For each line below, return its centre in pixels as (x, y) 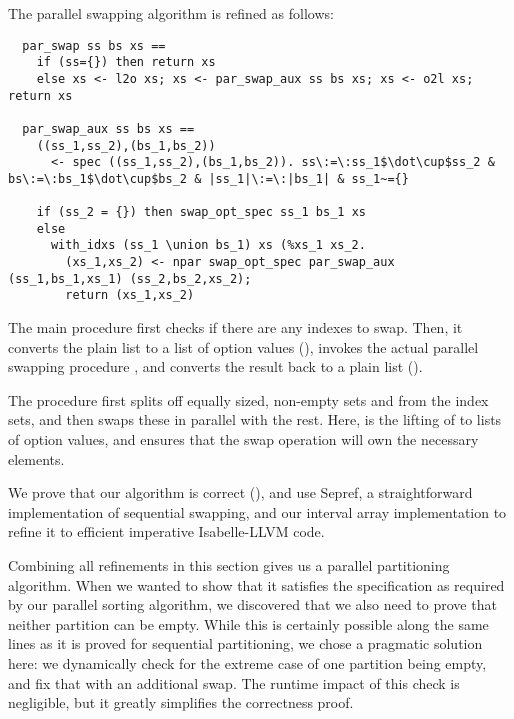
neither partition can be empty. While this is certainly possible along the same (248, 623)
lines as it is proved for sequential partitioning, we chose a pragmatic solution (245, 643)
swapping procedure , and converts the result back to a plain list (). (215, 366)
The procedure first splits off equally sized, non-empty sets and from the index (248, 399)
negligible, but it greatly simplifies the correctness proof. (181, 702)
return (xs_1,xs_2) (130, 295)
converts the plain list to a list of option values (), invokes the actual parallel (243, 346)
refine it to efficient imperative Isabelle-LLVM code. (166, 531)
